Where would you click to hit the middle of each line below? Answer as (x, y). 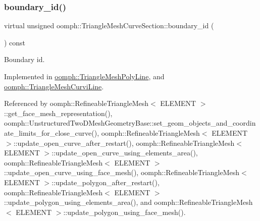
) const (15, 42)
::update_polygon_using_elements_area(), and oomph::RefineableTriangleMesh (128, 202)
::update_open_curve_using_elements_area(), (125, 153)
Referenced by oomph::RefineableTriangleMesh (76, 103)
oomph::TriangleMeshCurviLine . (54, 86)
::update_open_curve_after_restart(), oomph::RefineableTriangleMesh (124, 143)
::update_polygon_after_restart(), (106, 182)
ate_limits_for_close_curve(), (52, 132)
